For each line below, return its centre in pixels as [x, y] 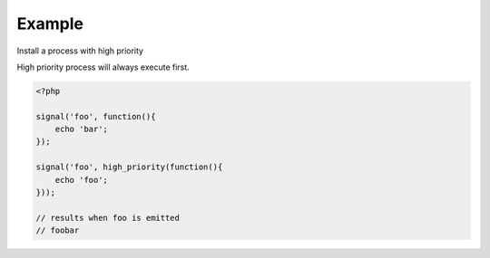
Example [50, 24]
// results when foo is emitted [108, 218]
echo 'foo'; [82, 180]
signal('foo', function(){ [96, 116]
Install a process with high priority [80, 51]
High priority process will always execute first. [103, 67]
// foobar [58, 230]
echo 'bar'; [82, 129]
